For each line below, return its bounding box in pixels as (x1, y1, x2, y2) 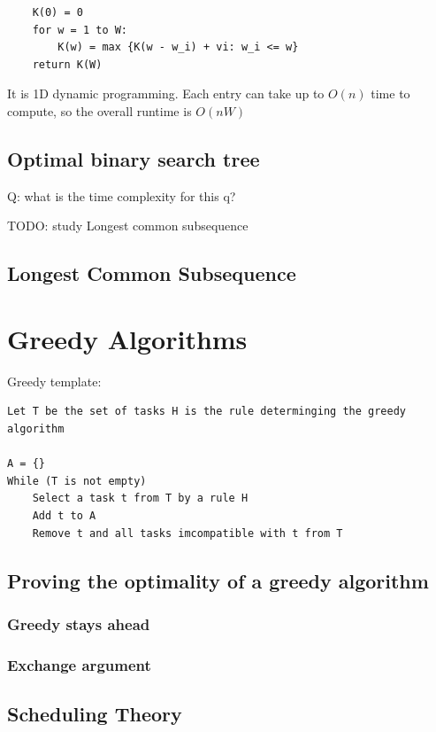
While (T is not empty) (7, 474, 147, 487)
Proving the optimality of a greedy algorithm (7, 566, 429, 594)
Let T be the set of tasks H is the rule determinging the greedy (7, 405, 407, 418)
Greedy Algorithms (7, 320, 248, 356)
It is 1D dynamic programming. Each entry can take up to (7, 84, 325, 103)
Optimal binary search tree (7, 144, 260, 172)
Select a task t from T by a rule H (32, 492, 249, 505)
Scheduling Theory (7, 700, 182, 728)
